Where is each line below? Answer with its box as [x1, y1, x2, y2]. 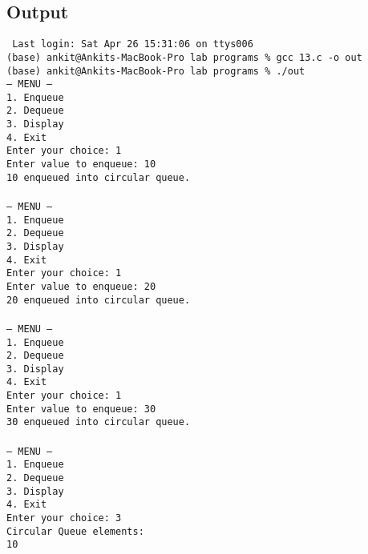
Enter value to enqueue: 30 [6, 403, 156, 415]
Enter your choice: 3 [6, 512, 122, 524]
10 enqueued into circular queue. [6, 171, 191, 183]
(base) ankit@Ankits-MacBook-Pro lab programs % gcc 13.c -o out [6, 51, 362, 63]
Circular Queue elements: [6, 525, 144, 537]
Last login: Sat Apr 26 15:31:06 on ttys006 [12, 38, 253, 50]
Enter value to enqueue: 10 [6, 159, 156, 171]
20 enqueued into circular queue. [6, 294, 191, 306]
